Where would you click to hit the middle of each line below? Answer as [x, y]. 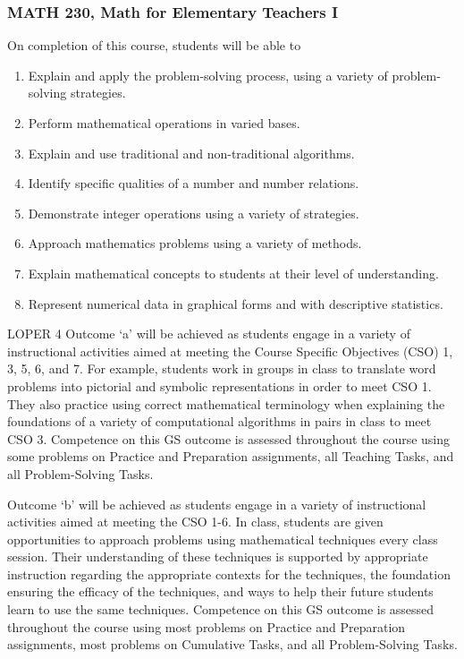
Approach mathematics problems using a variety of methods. [195, 243]
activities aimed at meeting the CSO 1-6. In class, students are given [195, 522]
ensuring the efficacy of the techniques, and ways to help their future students [220, 591]
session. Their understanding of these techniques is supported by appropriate [218, 556]
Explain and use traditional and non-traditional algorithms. [191, 153]
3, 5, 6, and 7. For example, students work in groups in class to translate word [222, 368]
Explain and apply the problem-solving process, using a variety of [208, 75]
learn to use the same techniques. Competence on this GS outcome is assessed [221, 609]
